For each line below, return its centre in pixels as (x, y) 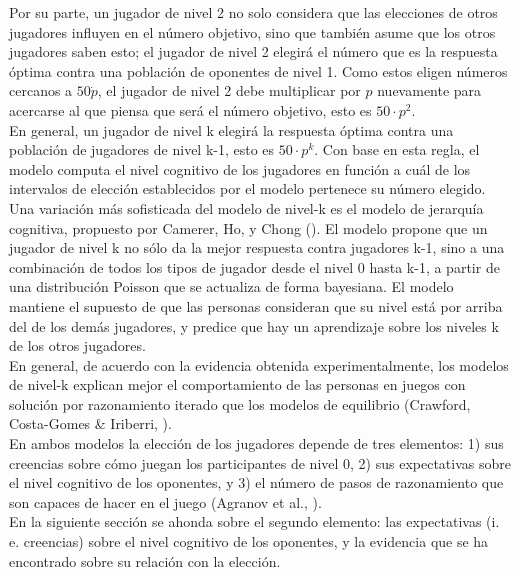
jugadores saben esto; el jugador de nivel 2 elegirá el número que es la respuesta (253, 51)
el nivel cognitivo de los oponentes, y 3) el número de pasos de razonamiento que (256, 482)
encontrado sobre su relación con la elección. (145, 560)
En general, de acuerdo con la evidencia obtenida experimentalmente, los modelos (259, 364)
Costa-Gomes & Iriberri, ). (90, 423)
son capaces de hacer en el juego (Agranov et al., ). (165, 501)
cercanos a (41, 90)
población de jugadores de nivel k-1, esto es (142, 149)
